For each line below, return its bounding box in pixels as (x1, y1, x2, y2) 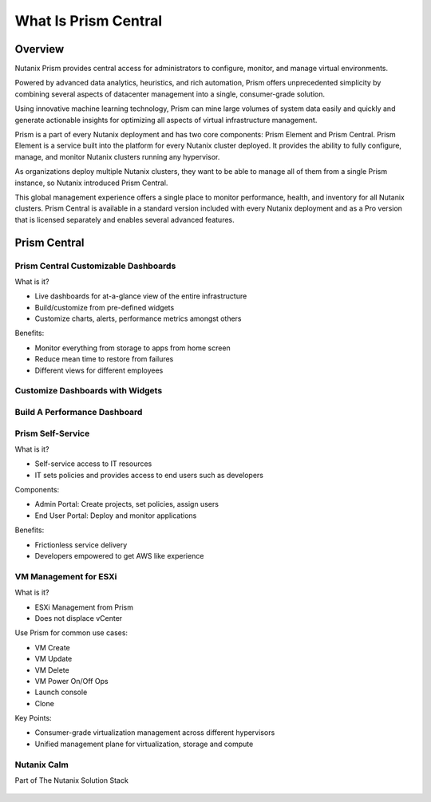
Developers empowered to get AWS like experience (34, 551, 204, 561)
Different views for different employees (34, 365, 164, 375)
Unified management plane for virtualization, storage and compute (34, 739, 254, 749)
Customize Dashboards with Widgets (14, 385, 163, 397)
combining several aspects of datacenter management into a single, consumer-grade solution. (14, 89, 326, 99)
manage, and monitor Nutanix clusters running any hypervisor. (14, 152, 220, 161)
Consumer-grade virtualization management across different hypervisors (34, 728, 275, 737)
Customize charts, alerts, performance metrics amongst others (34, 314, 243, 323)
